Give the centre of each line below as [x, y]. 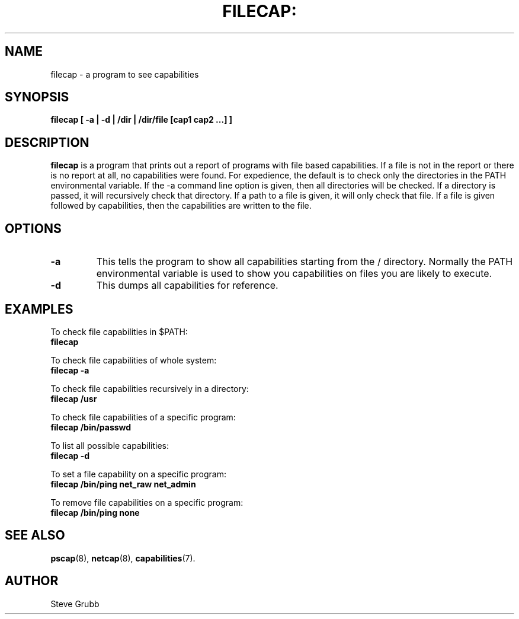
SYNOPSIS [37, 97]
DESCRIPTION [47, 142]
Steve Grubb [75, 604]
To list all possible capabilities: [110, 445]
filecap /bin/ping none [95, 512]
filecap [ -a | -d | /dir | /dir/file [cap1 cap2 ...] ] [142, 120]
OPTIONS [33, 228]
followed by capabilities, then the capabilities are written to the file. [181, 206]
